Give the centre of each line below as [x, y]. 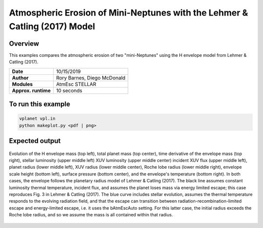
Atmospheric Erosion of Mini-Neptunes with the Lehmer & [129, 13]
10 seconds [69, 90]
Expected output [35, 141]
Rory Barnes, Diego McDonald [91, 78]
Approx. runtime [31, 90]
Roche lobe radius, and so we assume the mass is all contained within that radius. [91, 215]
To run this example [40, 104]
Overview [24, 44]
